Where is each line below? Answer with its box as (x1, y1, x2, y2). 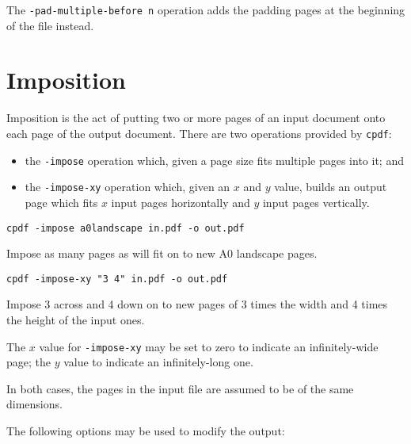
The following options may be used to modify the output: (6, 423, 285, 439)
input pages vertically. (262, 193, 370, 210)
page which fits (25, 193, 98, 210)
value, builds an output (274, 178, 387, 195)
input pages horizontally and (111, 193, 250, 210)
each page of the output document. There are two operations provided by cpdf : (6, 124, 392, 141)
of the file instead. (6, 17, 94, 33)
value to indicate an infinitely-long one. (63, 354, 253, 370)
